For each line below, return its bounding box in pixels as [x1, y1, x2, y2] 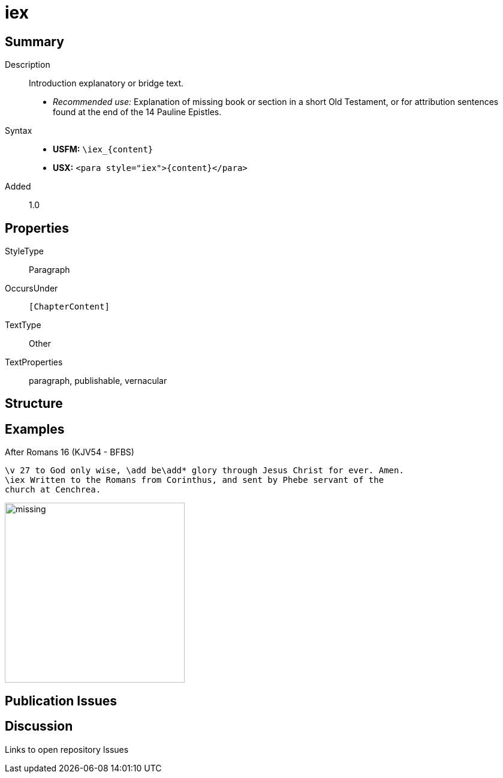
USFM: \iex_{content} [53, 144, 153, 155]
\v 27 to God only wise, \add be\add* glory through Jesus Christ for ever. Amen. [5, 465, 404, 476]
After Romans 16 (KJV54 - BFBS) [5, 447, 134, 458]
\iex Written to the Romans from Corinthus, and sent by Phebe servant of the [5, 475, 384, 485]
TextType [5, 320, 41, 331]
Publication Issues [5, 693, 118, 708]
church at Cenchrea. [5, 485, 101, 495]
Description [5, 59, 50, 70]
